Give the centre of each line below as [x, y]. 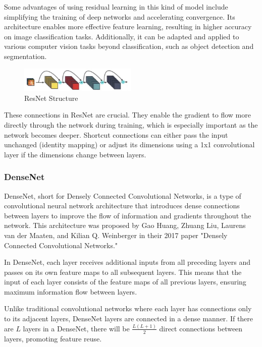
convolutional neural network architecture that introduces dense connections [122, 206]
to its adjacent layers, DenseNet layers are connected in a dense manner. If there [129, 319]
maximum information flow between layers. [71, 291]
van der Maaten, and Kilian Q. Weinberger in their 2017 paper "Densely [116, 235]
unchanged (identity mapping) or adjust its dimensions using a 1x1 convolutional [129, 144]
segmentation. [25, 56]
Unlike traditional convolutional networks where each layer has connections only [128, 308]
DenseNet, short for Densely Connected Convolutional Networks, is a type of [123, 195]
